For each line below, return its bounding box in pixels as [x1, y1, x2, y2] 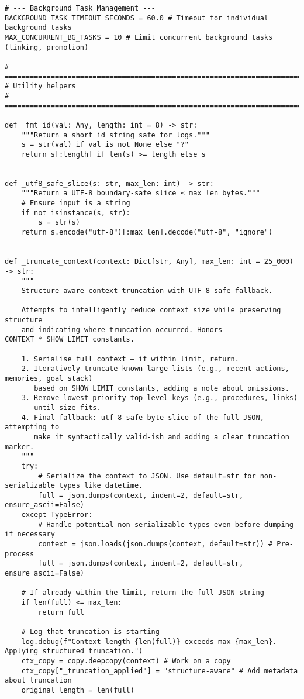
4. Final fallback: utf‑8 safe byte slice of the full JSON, [21, 413, 264, 422]
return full [38, 608, 85, 617]
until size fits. [34, 403, 101, 412]
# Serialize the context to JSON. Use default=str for [38, 471, 256, 480]
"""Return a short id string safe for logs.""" [21, 130, 210, 139]
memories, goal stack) [5, 374, 93, 383]
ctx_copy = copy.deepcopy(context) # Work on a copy [21, 656, 231, 665]
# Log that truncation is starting [21, 628, 160, 636]
